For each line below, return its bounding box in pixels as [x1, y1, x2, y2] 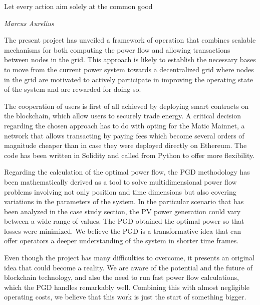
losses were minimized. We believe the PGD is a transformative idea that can [4, 225, 241, 236]
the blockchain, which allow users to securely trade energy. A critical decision [4, 110, 241, 121]
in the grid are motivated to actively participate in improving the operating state [4, 74, 253, 84]
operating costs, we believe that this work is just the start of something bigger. [4, 291, 246, 302]
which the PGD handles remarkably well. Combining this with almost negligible [4, 281, 250, 292]
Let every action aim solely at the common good [4, 1, 153, 11]
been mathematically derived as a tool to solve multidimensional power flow [4, 176, 237, 187]
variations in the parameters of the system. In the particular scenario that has [4, 196, 244, 207]
